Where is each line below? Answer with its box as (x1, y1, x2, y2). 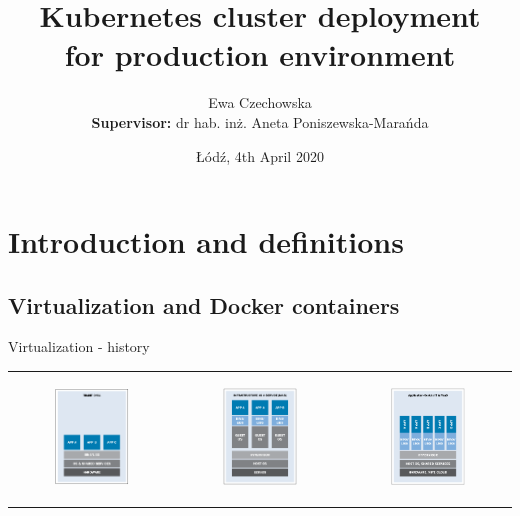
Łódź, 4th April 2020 (196, 145, 324, 166)
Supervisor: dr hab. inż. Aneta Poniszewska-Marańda (91, 111, 429, 132)
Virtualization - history (8, 336, 150, 357)
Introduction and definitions (8, 221, 404, 262)
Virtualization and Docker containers (8, 289, 400, 320)
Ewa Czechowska (208, 92, 312, 113)
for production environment (64, 34, 456, 75)
